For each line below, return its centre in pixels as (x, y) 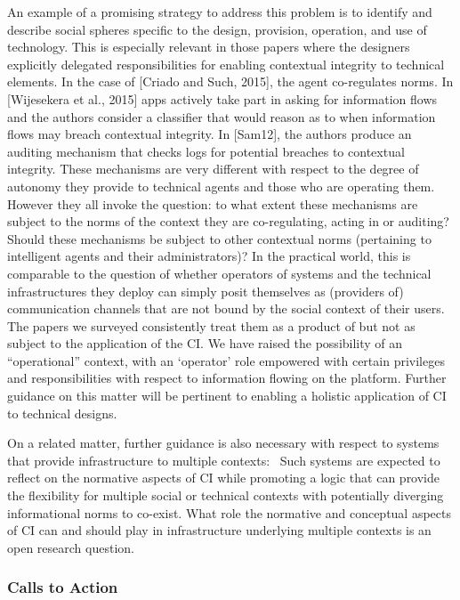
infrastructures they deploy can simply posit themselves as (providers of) (206, 291)
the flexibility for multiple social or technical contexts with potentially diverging (226, 495)
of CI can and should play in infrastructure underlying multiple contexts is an (219, 530)
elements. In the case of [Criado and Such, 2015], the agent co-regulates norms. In (230, 81)
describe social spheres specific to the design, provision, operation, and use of (217, 29)
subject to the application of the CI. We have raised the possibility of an (205, 343)
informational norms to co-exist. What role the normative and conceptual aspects (230, 512)
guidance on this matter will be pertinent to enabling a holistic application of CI (227, 396)
